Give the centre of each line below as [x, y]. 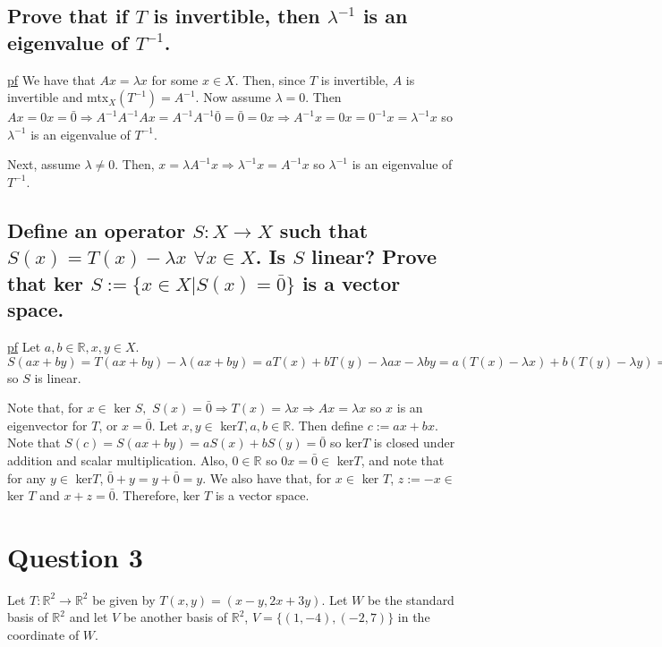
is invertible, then [237, 16]
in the [414, 617]
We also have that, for [271, 477]
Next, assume [44, 164]
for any [27, 477]
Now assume [237, 97]
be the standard [411, 599]
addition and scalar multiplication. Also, [118, 460]
